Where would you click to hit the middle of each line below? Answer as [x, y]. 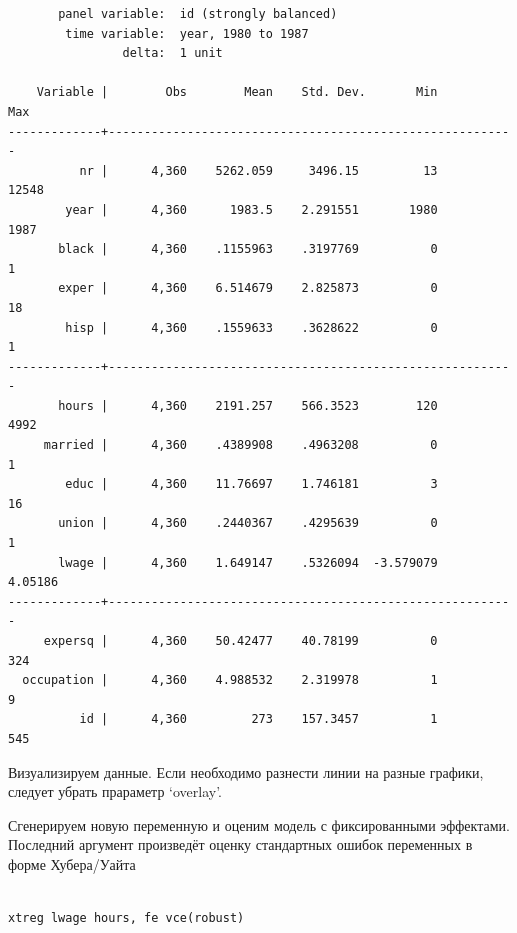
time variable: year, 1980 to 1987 [187, 33]
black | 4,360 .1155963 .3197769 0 [248, 249]
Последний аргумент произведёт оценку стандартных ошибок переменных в [240, 844]
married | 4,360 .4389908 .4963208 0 [240, 445]
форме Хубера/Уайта [72, 863]
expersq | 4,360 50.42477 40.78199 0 [240, 641]
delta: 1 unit [172, 53]
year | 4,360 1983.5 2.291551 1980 [251, 209]
